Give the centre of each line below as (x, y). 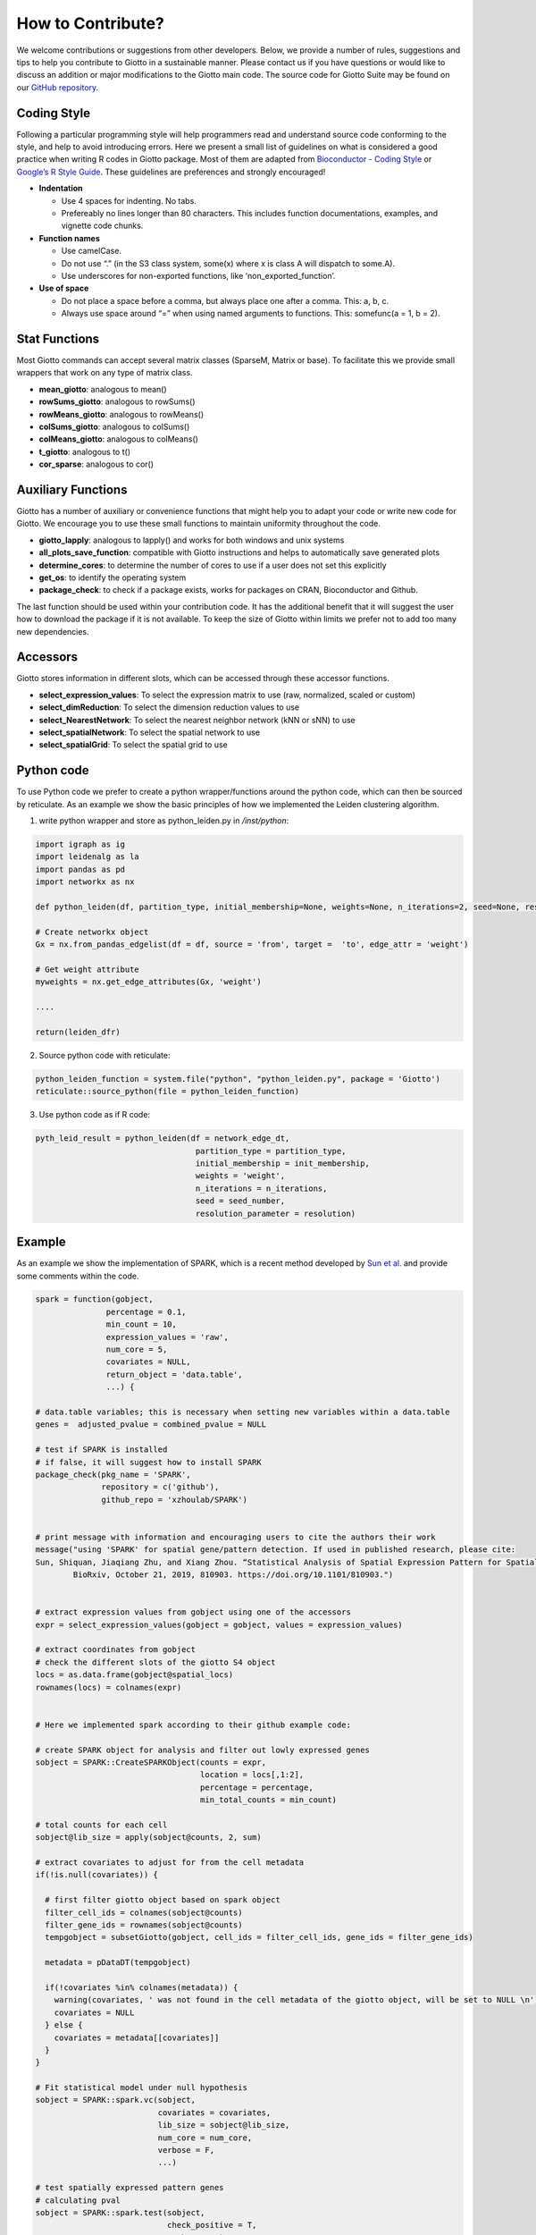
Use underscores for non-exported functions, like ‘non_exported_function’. (198, 275)
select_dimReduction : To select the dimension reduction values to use (169, 707)
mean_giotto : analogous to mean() (103, 389)
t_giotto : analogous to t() (85, 451)
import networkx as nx (85, 882)
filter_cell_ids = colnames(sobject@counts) (144, 1912)
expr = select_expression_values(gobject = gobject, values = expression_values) (219, 1624)
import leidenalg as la (88, 857)
